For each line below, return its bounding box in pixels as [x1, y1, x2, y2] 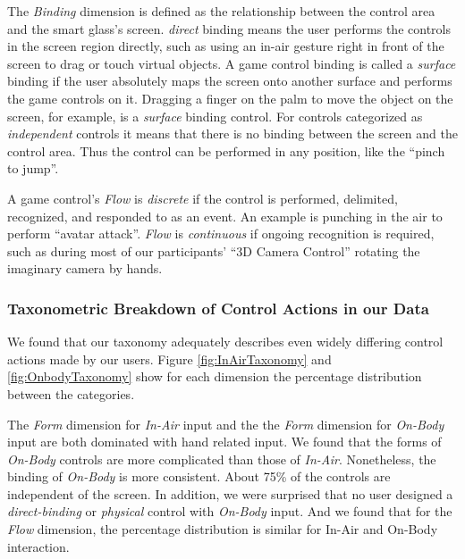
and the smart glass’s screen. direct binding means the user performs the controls [7, 19, 451, 38]
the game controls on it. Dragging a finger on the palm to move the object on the [7, 88, 453, 107]
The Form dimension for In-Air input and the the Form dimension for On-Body [7, 414, 444, 433]
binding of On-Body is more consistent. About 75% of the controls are [7, 467, 391, 486]
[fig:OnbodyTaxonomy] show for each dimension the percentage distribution [7, 367, 422, 386]
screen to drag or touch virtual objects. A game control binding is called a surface [7, 54, 456, 72]
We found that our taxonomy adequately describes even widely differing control [7, 332, 444, 351]
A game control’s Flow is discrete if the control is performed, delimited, [7, 188, 398, 207]
